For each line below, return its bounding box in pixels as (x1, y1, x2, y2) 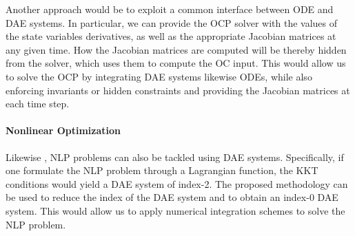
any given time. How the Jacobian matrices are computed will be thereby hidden (6, 42, 347, 56)
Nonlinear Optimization (6, 123, 121, 138)
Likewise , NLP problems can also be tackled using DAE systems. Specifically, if (6, 149, 344, 164)
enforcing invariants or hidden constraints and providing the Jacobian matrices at (6, 83, 350, 97)
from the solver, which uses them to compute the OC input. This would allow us (6, 56, 346, 70)
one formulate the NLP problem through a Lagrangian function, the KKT (6, 163, 318, 178)
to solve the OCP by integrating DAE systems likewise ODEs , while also (6, 69, 312, 83)
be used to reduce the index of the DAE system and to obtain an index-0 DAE (6, 190, 338, 204)
